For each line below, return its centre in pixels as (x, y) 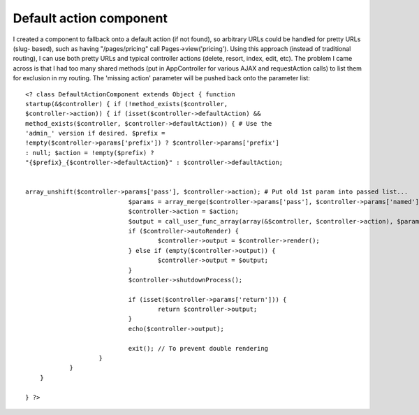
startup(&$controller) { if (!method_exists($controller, (127, 104)
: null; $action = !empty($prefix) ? (90, 153)
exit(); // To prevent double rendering (198, 348)
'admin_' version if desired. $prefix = (95, 133)
